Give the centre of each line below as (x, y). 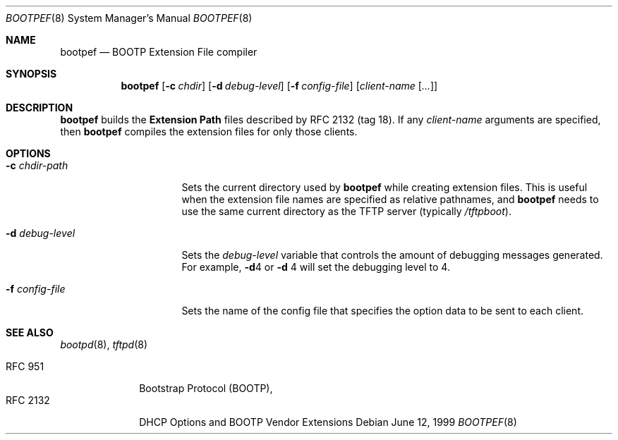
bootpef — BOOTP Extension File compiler (159, 52)
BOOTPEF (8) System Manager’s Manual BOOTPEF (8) (129, 18)
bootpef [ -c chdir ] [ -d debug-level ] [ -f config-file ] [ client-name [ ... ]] (279, 86)
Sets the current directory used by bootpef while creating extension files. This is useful (384, 187)
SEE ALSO (30, 332)
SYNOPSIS (31, 74)
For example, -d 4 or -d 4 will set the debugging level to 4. (316, 267)
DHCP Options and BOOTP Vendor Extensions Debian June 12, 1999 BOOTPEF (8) (328, 422)
